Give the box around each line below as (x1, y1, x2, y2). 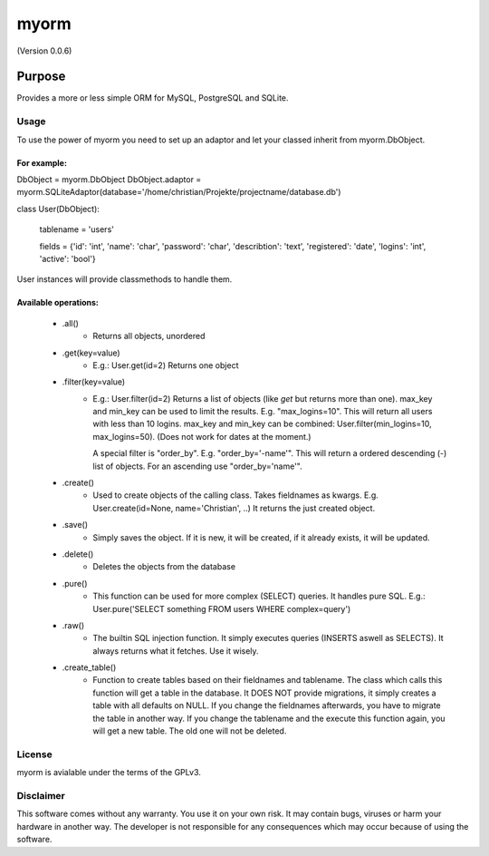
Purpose (16, 69, 66, 84)
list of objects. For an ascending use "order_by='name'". (92, 461, 302, 472)
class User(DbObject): (16, 203, 100, 214)
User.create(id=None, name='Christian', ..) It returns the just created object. (92, 502, 376, 513)
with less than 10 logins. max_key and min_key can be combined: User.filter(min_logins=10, (92, 418, 432, 430)
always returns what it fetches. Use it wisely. (92, 645, 259, 657)
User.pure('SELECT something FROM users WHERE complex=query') (92, 603, 351, 614)
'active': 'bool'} (39, 253, 96, 264)
